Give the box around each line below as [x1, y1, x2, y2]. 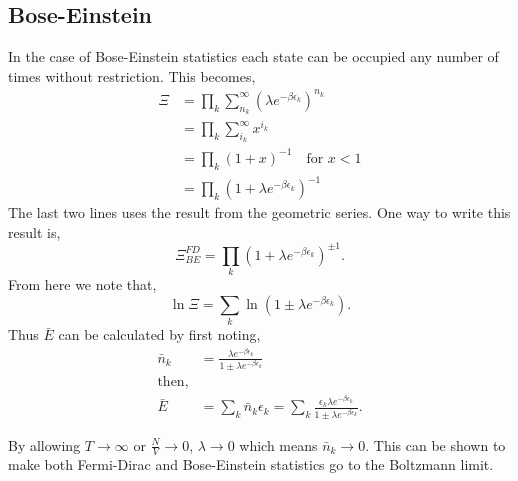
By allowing [8, 434, 81, 455]
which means [239, 434, 318, 455]
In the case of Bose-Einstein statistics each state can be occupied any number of [8, 46, 499, 67]
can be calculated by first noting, [58, 324, 261, 345]
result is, [8, 221, 61, 242]
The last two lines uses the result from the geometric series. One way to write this [8, 202, 511, 223]
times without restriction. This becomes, [8, 65, 256, 86]
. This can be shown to [365, 434, 506, 455]
